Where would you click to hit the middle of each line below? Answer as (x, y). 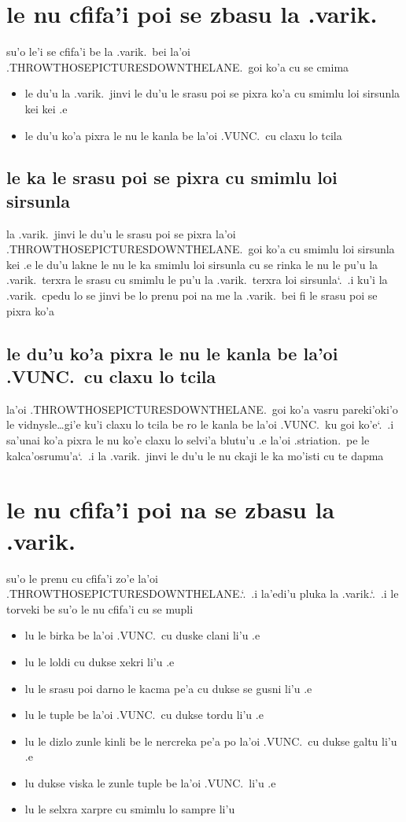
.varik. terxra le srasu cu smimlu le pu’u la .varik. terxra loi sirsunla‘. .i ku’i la (197, 280)
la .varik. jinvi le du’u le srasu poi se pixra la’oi (121, 233)
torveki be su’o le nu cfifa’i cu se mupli (100, 608)
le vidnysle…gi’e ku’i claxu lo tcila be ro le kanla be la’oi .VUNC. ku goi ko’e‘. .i (200, 424)
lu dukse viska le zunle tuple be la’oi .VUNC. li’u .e (150, 782)
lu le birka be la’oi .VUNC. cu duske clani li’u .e (142, 635)
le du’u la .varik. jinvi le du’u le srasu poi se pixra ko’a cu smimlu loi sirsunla (212, 93)
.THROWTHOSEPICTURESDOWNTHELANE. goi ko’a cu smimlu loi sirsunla (201, 249)
